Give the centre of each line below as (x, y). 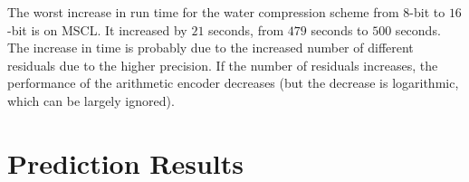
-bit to (427, 12)
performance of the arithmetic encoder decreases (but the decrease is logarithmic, (233, 83)
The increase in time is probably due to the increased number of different (211, 48)
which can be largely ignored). (91, 100)
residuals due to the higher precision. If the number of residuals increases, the (223, 65)
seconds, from (246, 29)
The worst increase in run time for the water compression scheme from (203, 12)
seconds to (340, 29)
